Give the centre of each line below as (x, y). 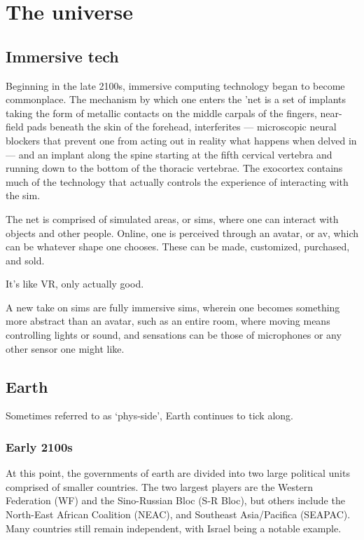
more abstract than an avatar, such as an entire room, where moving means (168, 321)
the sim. (23, 195)
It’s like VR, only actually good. (75, 284)
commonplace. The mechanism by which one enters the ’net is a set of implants (176, 99)
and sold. (25, 260)
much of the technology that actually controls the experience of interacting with (177, 181)
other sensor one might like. (65, 348)
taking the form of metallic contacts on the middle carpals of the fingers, (161, 113)
